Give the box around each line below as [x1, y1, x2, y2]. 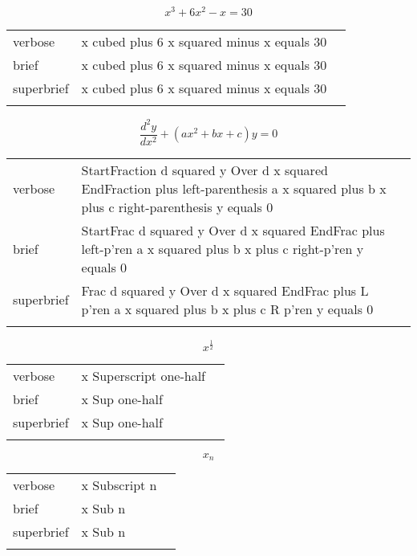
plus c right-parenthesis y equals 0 [81, 197, 273, 216]
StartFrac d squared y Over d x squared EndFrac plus [81, 220, 385, 239]
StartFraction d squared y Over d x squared [81, 160, 328, 179]
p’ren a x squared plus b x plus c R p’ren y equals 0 [81, 299, 374, 318]
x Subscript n [81, 476, 157, 495]
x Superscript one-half [81, 366, 205, 385]
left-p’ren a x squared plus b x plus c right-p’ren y [81, 239, 364, 258]
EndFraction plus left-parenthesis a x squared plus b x [81, 178, 387, 198]
